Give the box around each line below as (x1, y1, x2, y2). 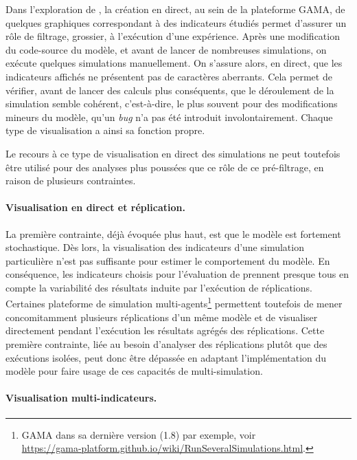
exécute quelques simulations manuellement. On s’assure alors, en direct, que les (5, 56, 343, 70)
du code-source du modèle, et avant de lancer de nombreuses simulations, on (5, 42, 327, 56)
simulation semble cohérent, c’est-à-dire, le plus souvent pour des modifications (5, 96, 338, 111)
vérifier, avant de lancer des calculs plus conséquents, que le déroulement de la (5, 83, 334, 97)
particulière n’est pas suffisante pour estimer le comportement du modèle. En (5, 253, 330, 267)
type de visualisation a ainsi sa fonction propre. (5, 123, 205, 138)
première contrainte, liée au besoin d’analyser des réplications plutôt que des (5, 336, 327, 351)
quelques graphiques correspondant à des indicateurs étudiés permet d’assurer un (5, 15, 347, 30)
